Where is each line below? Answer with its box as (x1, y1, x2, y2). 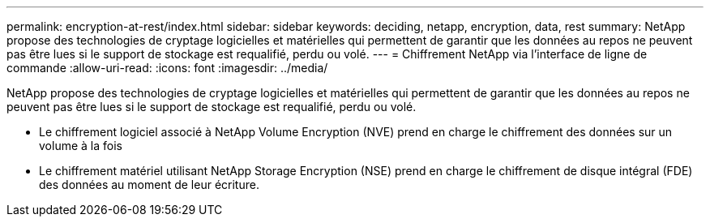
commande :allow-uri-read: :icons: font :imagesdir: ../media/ (6, 61, 328, 75)
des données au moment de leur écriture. (39, 178, 259, 191)
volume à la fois (39, 139, 122, 152)
